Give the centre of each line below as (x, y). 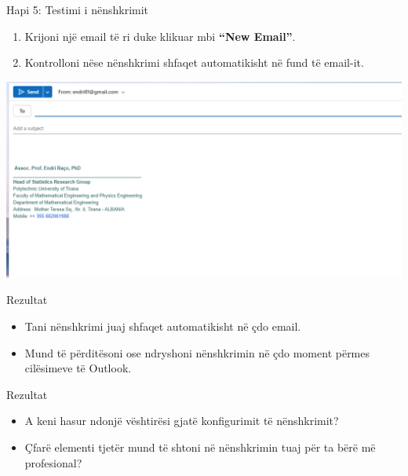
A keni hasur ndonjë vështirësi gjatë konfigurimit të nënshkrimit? (182, 421)
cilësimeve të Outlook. (78, 368)
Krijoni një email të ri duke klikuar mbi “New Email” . (160, 36)
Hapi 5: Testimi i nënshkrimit (78, 9)
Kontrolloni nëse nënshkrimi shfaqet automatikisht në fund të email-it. (194, 62)
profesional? (53, 462)
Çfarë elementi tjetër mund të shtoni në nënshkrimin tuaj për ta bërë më (200, 447)
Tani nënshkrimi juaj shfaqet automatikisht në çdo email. (163, 326)
